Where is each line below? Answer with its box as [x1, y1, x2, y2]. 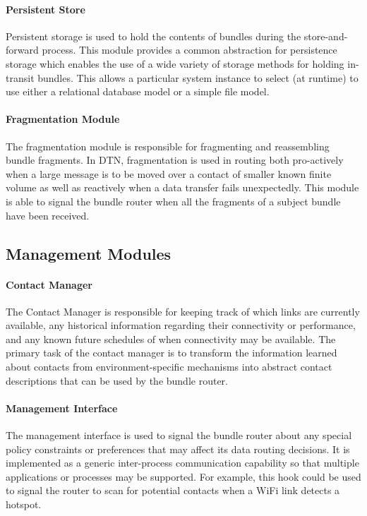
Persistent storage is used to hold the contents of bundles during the [6, 28, 301, 43]
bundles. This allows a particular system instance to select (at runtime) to [37, 70, 359, 85]
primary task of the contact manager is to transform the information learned [6, 345, 337, 360]
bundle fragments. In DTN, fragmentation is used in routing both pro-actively [6, 152, 344, 167]
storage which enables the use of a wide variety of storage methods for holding [6, 56, 344, 71]
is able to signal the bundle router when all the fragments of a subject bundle [6, 193, 341, 208]
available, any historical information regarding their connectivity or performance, [6, 318, 356, 332]
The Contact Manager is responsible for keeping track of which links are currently [6, 304, 360, 318]
